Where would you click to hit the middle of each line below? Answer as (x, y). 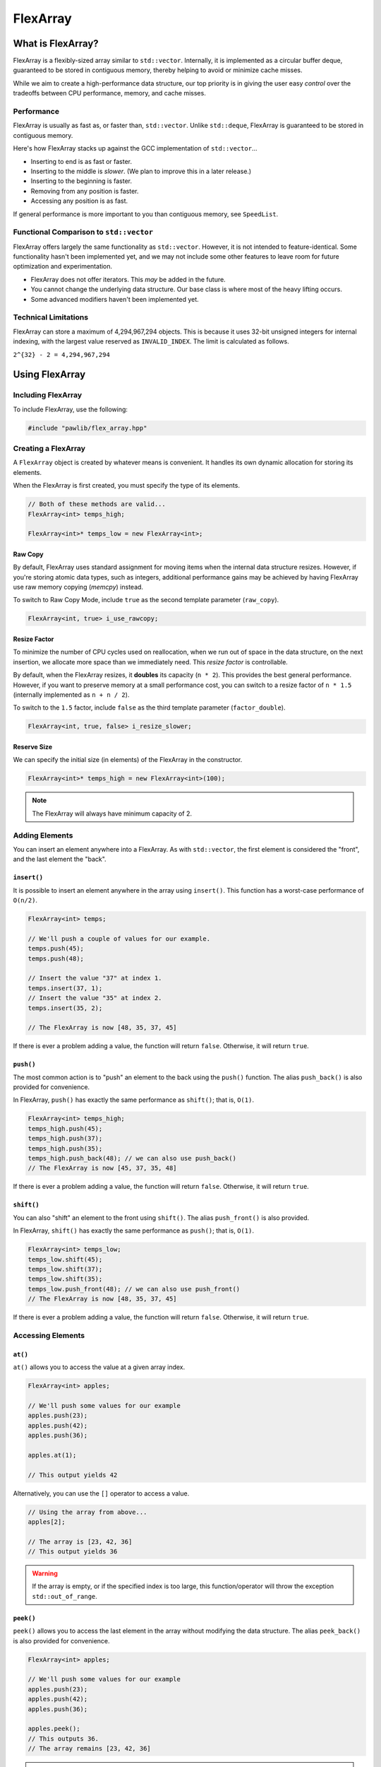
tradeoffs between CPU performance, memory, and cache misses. (109, 93)
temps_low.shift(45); (65, 1259)
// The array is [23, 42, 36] (80, 1542)
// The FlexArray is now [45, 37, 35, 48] (102, 1168)
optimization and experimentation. (63, 266)
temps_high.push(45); (65, 1128)
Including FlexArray (48, 395)
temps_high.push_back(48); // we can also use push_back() (132, 1158)
